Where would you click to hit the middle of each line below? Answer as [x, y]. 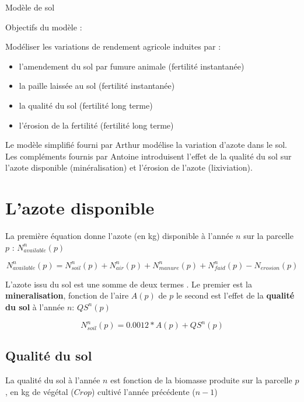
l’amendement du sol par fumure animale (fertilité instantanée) [132, 66]
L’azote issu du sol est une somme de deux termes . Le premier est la [129, 284]
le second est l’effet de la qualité [235, 295]
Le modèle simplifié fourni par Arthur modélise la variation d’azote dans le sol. [146, 145]
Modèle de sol [30, 7]
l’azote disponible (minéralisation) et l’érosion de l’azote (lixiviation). [129, 167]
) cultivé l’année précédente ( [144, 391]
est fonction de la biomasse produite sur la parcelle [201, 380]
